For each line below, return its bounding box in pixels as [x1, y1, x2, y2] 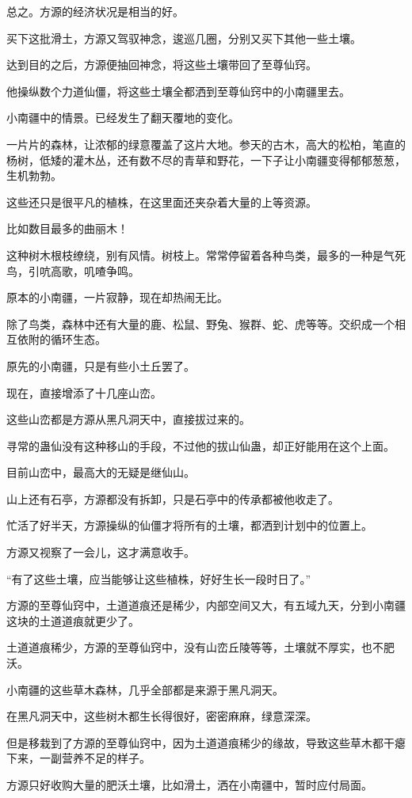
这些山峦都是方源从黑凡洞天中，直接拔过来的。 [6, 411, 250, 427]
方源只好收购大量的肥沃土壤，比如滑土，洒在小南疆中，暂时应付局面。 [6, 777, 372, 792]
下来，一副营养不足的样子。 [6, 750, 151, 766]
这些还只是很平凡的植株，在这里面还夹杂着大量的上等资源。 [6, 193, 317, 210]
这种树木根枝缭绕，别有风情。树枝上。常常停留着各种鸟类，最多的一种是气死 [6, 246, 406, 263]
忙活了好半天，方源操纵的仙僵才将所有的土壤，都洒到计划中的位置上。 [6, 517, 372, 534]
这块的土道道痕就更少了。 [6, 612, 139, 629]
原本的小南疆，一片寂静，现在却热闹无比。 [6, 289, 228, 306]
